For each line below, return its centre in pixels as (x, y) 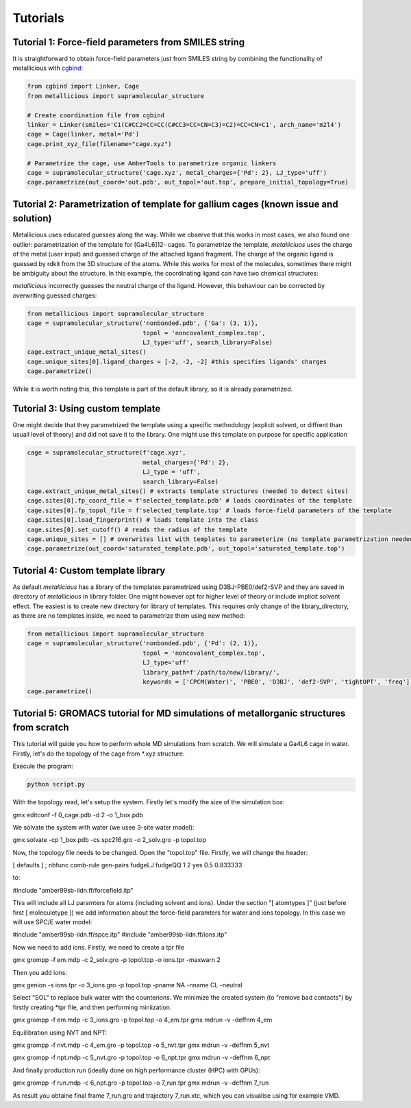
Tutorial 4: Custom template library (89, 570)
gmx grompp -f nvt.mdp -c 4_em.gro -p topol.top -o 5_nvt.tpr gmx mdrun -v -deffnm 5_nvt (141, 1045)
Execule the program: (43, 766)
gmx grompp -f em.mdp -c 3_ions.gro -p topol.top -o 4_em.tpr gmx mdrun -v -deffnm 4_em (142, 1020)
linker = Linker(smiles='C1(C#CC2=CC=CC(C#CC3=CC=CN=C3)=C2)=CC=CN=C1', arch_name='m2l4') (184, 124)
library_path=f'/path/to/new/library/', (211, 672)
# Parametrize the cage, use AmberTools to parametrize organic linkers (152, 163)
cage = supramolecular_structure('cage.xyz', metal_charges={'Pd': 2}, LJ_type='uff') (177, 172)
